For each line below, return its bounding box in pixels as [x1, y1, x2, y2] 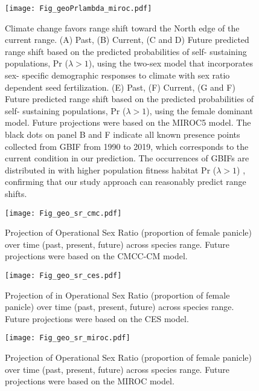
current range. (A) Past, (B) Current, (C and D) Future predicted [5, 33, 249, 46]
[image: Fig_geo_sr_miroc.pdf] [5, 334, 130, 343]
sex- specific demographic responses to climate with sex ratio [5, 69, 230, 82]
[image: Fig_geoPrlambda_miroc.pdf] [5, 4, 152, 13]
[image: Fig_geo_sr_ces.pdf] [5, 271, 122, 280]
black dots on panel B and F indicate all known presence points [5, 128, 240, 140]
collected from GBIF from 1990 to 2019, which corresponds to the [5, 140, 249, 152]
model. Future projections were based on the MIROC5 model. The [5, 116, 251, 129]
